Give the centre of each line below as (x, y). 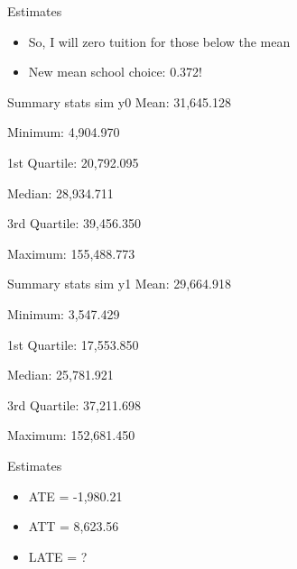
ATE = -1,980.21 (75, 496)
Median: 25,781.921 (60, 375)
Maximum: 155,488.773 (71, 253)
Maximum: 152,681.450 (71, 435)
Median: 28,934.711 (60, 193)
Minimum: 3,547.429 (64, 313)
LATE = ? (58, 556)
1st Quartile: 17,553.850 (73, 344)
